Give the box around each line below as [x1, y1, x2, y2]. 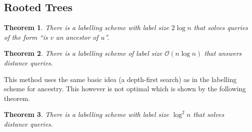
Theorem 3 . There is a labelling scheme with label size [4, 109, 169, 119]
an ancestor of [56, 32, 99, 42]
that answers [204, 48, 242, 58]
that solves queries [194, 22, 248, 33]
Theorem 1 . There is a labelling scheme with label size [4, 22, 169, 33]
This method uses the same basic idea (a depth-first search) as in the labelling [4, 74, 237, 84]
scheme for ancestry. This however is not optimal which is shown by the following [4, 83, 246, 94]
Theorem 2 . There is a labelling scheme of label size [4, 48, 163, 58]
